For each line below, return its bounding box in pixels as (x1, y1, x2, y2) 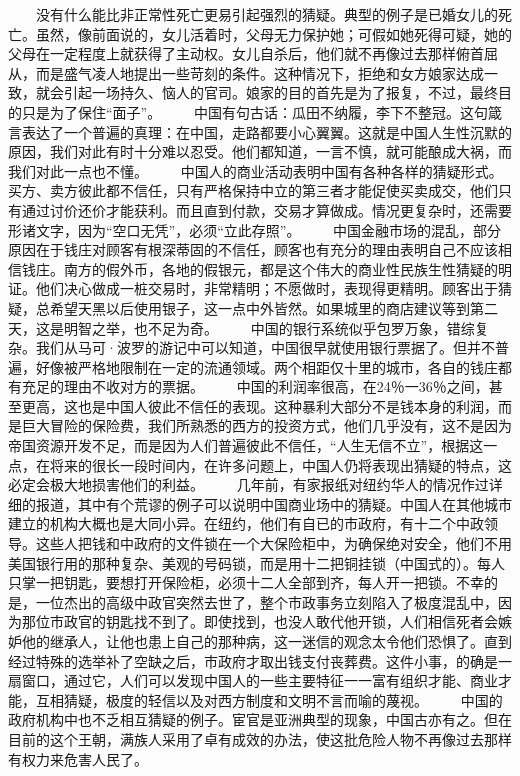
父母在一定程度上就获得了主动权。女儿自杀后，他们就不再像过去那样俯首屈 (8, 43, 498, 64)
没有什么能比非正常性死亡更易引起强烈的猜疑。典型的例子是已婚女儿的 (35, 4, 498, 24)
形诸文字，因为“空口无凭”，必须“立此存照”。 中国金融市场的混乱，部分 (8, 219, 502, 240)
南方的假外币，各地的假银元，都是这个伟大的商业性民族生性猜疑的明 (63, 258, 512, 279)
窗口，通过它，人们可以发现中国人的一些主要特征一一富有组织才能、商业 (21, 670, 498, 691)
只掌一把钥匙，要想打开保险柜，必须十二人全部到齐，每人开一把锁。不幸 (8, 572, 484, 593)
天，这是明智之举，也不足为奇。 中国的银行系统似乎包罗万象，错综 (8, 317, 475, 338)
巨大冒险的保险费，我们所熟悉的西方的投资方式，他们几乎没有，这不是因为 (21, 415, 512, 436)
